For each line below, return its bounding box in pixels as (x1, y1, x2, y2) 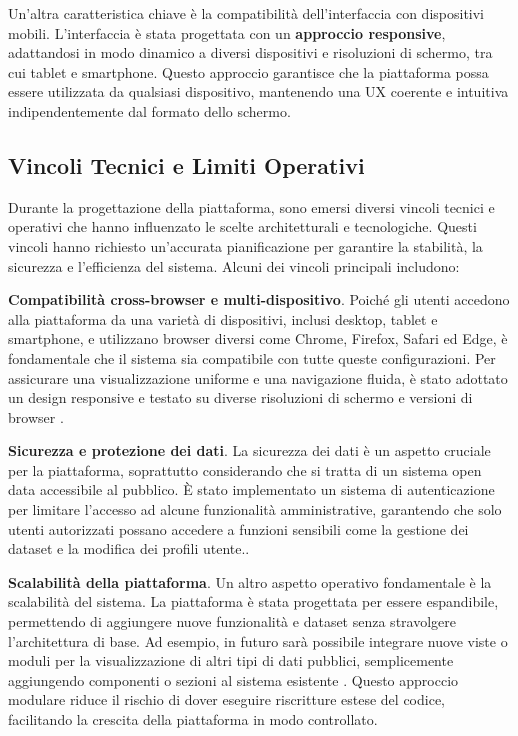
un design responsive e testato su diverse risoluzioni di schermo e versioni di (8, 387, 473, 408)
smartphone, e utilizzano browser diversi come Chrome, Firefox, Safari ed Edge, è (8, 328, 508, 349)
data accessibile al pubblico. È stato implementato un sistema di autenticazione (8, 479, 495, 500)
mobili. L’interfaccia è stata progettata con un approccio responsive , (8, 22, 446, 43)
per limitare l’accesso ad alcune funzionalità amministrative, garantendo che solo (8, 499, 502, 520)
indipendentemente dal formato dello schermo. (8, 100, 291, 121)
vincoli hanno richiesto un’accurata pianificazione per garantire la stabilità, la (8, 235, 483, 256)
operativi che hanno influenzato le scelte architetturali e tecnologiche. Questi (8, 216, 477, 237)
